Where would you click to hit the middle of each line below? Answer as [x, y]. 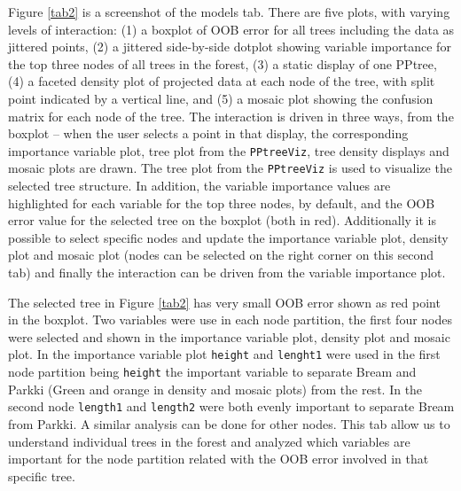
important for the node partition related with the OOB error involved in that [219, 459]
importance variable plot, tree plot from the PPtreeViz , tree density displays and [229, 150]
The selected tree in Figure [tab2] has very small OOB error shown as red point [224, 302]
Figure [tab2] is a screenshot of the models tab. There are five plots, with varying [229, 12]
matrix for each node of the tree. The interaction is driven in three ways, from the [231, 116]
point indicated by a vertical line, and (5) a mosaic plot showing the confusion [221, 98]
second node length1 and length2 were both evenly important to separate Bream [231, 406]
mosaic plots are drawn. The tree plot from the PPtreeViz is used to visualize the [230, 168]
